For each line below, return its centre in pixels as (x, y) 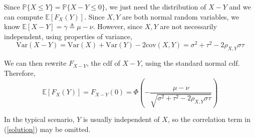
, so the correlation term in (209, 119)
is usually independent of (121, 119)
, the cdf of (103, 63)
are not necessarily (188, 26)
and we (240, 7)
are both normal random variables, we (181, 16)
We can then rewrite (35, 63)
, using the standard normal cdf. (190, 63)
